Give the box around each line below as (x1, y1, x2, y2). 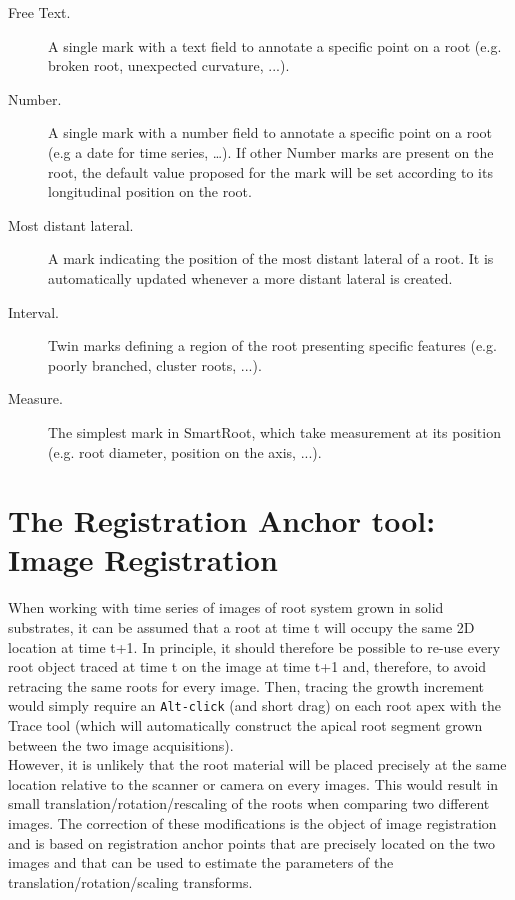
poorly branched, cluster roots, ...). (48, 354, 262, 375)
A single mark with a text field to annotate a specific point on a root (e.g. (48, 35, 502, 56)
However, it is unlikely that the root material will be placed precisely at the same (8, 754, 507, 775)
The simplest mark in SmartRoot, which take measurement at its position (48, 421, 501, 442)
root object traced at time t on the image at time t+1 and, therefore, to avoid (8, 656, 487, 677)
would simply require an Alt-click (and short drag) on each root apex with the (8, 695, 501, 716)
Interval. (8, 301, 59, 322)
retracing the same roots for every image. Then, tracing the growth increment (8, 675, 485, 696)
